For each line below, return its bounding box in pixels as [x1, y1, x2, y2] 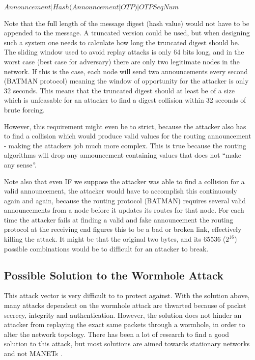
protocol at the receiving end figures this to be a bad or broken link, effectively [4, 224, 242, 234]
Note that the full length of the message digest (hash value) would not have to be [4, 18, 250, 28]
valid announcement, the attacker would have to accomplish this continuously [4, 186, 237, 196]
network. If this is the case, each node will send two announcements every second [4, 66, 248, 76]
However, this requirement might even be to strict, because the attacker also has [4, 121, 246, 131]
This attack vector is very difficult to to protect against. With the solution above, [4, 290, 250, 301]
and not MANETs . [4, 348, 62, 359]
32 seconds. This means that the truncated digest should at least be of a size [4, 85, 235, 95]
